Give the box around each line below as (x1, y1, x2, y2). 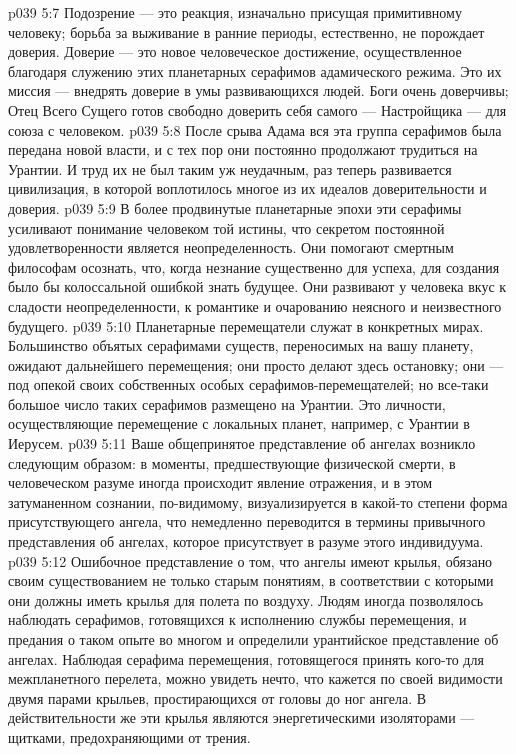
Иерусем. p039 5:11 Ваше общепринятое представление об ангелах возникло (8, 433, 476, 454)
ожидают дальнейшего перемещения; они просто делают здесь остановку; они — (8, 354, 504, 375)
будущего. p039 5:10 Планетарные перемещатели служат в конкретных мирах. (8, 315, 484, 336)
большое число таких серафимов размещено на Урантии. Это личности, (8, 393, 446, 414)
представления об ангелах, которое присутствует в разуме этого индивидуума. (8, 531, 484, 552)
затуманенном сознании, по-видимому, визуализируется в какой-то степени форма (8, 491, 508, 512)
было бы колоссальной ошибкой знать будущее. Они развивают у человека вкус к (8, 276, 507, 297)
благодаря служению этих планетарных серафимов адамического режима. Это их (8, 60, 502, 81)
